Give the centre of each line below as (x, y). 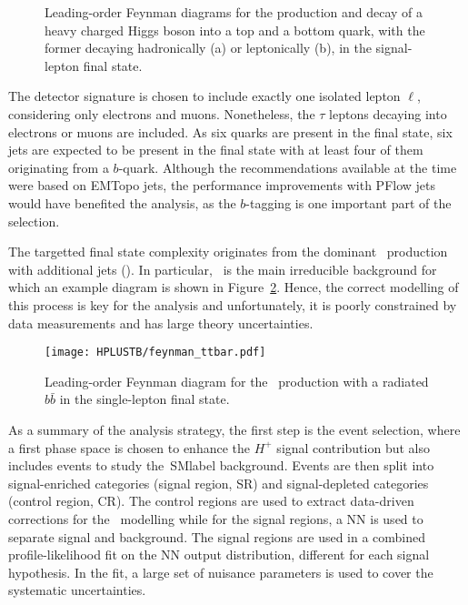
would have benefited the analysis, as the (122, 202)
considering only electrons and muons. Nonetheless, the (162, 113)
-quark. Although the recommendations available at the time (288, 167)
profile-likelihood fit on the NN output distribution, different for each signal (219, 555)
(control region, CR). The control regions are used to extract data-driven (211, 501)
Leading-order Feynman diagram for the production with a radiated (237, 381)
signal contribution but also (353, 447)
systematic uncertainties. (77, 590)
